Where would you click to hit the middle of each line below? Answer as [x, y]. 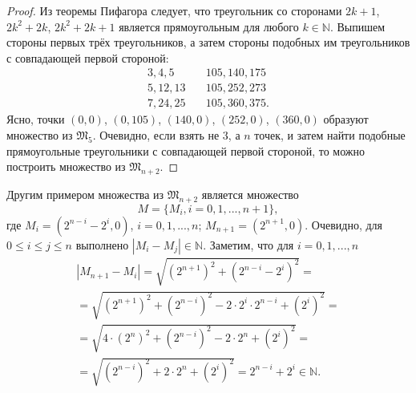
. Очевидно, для [344, 224]
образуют [346, 119]
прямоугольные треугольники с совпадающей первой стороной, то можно [186, 150]
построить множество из [66, 166]
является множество [250, 194]
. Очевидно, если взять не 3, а [166, 135]
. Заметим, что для [248, 244]
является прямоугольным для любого [209, 26]
